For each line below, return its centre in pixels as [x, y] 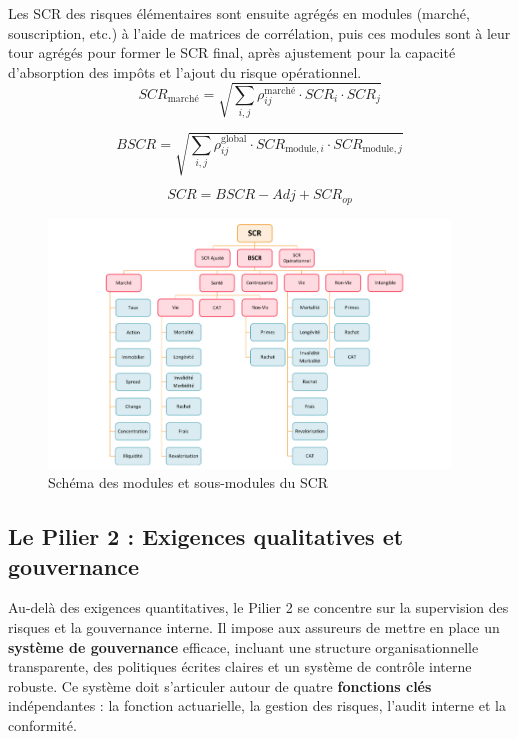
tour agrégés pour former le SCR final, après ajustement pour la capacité [232, 52]
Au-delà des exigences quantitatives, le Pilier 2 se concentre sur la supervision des [258, 607]
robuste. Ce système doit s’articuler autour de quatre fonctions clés [220, 685]
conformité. [42, 725]
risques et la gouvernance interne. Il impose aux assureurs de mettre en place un [254, 627]
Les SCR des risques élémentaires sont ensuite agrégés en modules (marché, [239, 13]
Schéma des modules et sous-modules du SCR [188, 482]
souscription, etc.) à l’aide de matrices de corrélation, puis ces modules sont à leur [259, 32]
